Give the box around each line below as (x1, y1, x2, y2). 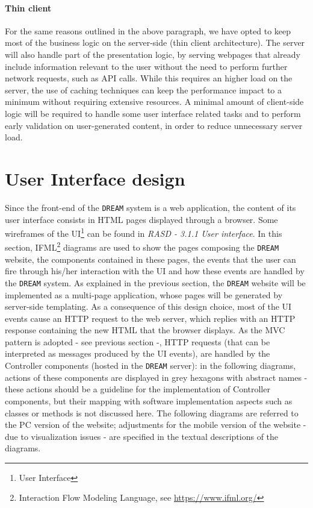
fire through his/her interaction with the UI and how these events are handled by (5, 265, 305, 277)
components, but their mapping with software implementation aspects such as (5, 394, 293, 407)
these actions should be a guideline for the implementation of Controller (5, 383, 270, 395)
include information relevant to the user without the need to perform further (5, 60, 288, 72)
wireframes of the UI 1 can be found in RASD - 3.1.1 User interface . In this (5, 225, 282, 239)
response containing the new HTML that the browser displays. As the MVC (5, 324, 285, 336)
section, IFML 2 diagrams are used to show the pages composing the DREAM (5, 239, 279, 254)
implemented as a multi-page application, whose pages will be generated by (5, 288, 283, 301)
